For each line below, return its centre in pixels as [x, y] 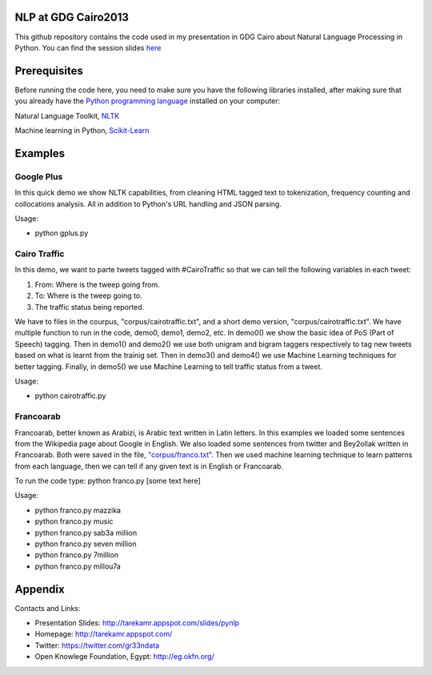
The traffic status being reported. [90, 307]
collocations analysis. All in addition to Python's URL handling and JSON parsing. [148, 203]
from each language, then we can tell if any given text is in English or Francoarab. [149, 466]
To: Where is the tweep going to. [89, 295]
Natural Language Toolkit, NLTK [67, 115]
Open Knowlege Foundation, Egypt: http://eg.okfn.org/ [125, 657]
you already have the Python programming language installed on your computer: [148, 101]
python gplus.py [62, 233]
